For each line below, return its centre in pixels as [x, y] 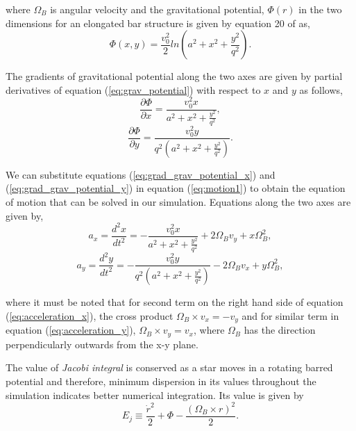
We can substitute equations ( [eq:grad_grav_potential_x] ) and [141, 174]
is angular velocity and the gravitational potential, [157, 9]
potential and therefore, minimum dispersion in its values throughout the [161, 381]
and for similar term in [290, 315]
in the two [320, 9]
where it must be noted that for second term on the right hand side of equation [175, 302]
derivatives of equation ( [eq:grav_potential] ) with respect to [133, 89]
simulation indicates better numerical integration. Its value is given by [155, 395]
